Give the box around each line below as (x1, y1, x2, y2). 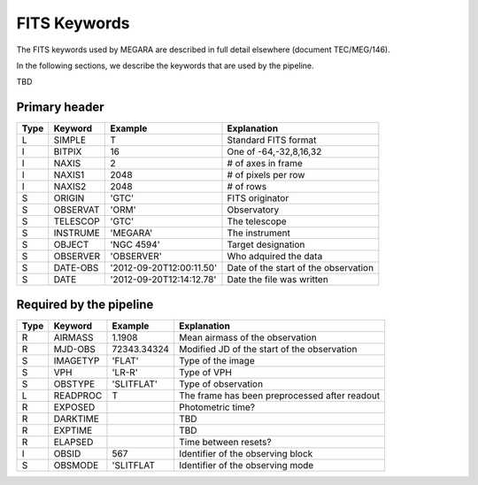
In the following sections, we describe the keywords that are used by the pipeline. (16, 60, 314, 71)
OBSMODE (53, 458, 99, 471)
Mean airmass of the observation (178, 331, 318, 343)
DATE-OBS (53, 262, 99, 274)
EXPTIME (53, 424, 93, 436)
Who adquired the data (227, 250, 323, 263)
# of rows (227, 181, 267, 193)
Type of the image (178, 354, 256, 366)
